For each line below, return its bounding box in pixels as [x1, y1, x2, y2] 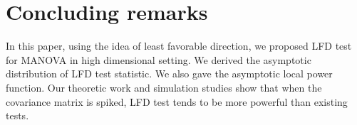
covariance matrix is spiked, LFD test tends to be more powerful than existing [6, 94, 348, 109]
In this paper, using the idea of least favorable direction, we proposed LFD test [6, 38, 352, 53]
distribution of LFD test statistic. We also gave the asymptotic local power [6, 66, 333, 81]
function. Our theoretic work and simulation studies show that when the [6, 80, 322, 94]
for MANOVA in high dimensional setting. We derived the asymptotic [6, 52, 311, 67]
